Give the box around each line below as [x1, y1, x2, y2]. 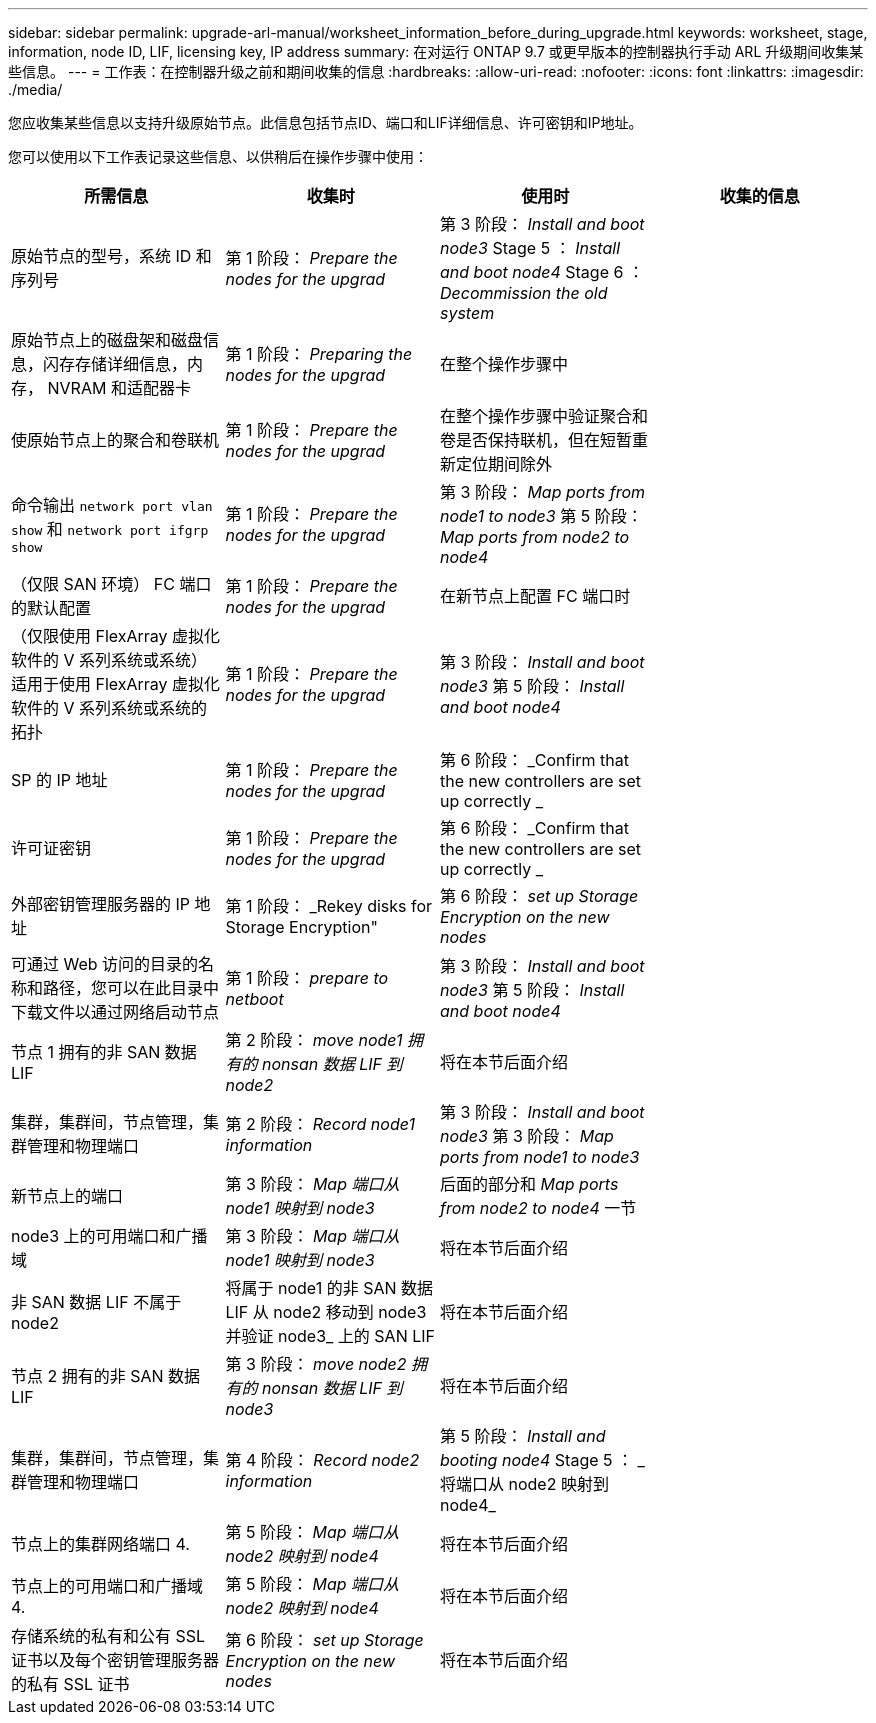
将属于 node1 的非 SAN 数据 [225, 1278, 434, 1298]
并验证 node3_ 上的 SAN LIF [225, 1326, 436, 1346]
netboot [225, 989, 284, 1009]
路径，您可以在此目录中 [43, 978, 220, 998]
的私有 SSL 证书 [11, 1674, 130, 1694]
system [440, 303, 495, 323]
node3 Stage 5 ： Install [440, 238, 621, 258]
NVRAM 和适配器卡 [47, 378, 191, 398]
